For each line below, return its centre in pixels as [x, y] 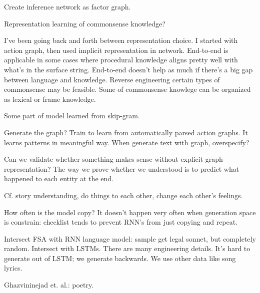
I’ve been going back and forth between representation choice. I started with [121, 40]
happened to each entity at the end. [59, 178]
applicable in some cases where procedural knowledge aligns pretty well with [121, 60]
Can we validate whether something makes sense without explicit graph [113, 159]
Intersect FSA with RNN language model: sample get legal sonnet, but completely [130, 238]
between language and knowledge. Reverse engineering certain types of [112, 79]
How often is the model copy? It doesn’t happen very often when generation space [130, 212]
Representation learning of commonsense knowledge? [85, 23]
